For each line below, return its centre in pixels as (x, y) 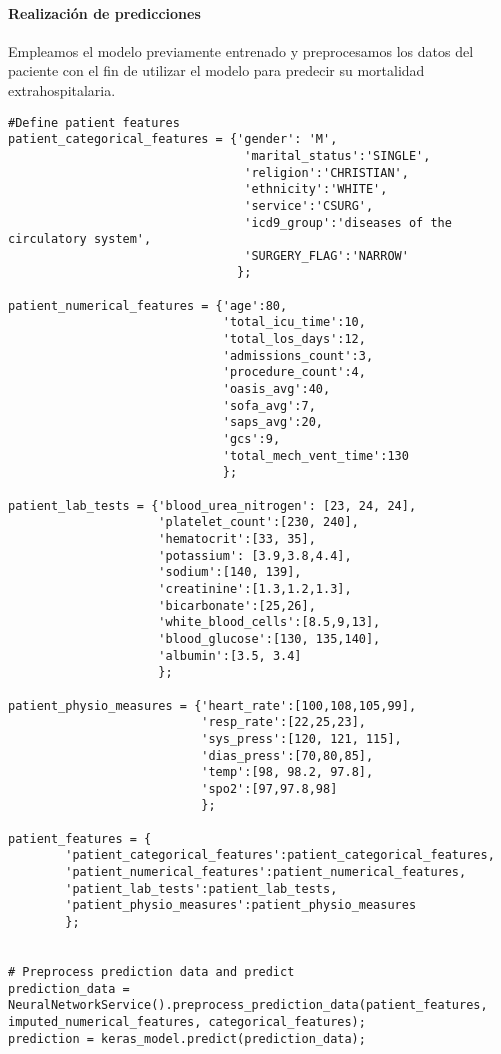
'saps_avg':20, (272, 422)
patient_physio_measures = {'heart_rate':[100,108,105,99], (212, 705)
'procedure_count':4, (294, 372)
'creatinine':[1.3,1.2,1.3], (255, 588)
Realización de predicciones (104, 12)
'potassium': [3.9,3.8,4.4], (255, 555)
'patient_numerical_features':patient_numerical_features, (266, 872)
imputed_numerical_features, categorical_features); (187, 1022)
